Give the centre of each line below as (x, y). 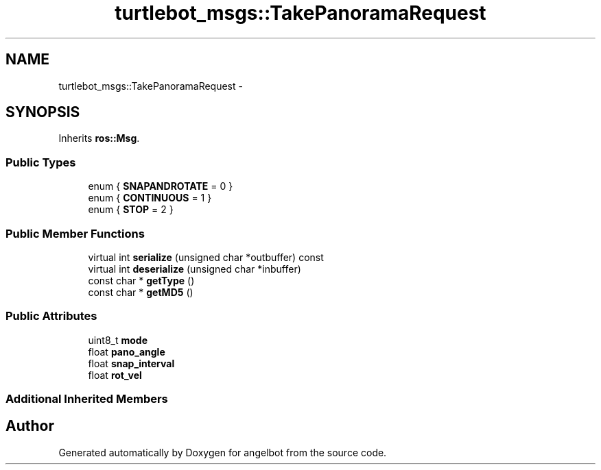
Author (30, 426)
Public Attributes (51, 316)
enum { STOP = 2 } (131, 210)
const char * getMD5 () (141, 292)
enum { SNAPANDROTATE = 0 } (161, 186)
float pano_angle (127, 351)
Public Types (41, 162)
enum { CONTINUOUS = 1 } (150, 198)
